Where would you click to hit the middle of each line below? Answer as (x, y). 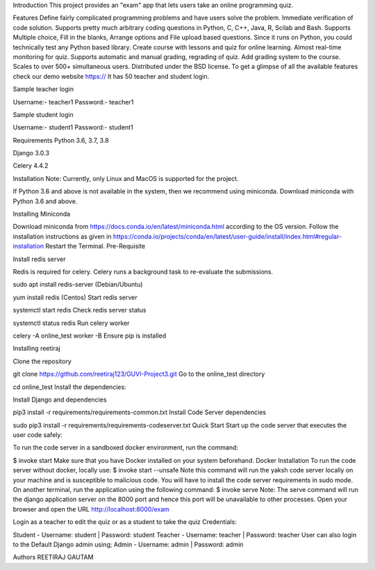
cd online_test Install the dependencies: (69, 387)
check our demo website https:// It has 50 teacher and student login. (111, 76)
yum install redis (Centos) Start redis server (75, 297)
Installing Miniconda (42, 214)
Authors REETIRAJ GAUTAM (53, 557)
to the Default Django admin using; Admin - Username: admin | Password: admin (128, 544)
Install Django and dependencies (60, 399)
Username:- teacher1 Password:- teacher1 (73, 102)
